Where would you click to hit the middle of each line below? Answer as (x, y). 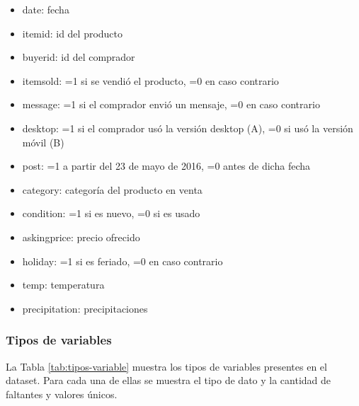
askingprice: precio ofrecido (81, 237)
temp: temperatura (63, 285)
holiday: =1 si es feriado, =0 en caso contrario (122, 261)
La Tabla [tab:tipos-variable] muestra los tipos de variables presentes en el (166, 366)
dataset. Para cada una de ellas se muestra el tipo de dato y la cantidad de (169, 380)
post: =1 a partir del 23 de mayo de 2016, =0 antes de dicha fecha (166, 166)
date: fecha (46, 9)
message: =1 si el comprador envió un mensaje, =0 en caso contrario (171, 104)
